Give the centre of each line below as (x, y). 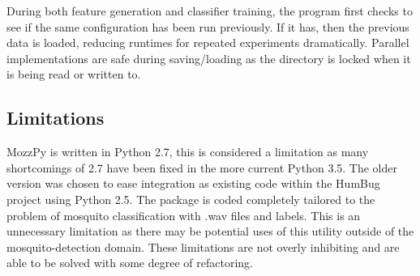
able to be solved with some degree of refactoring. (130, 263)
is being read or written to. (74, 74)
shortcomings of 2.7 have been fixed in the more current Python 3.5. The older (202, 167)
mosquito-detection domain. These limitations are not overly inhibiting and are (203, 246)
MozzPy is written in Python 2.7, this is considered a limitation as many (188, 152)
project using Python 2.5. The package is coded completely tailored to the (191, 199)
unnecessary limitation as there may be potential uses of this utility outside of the (210, 231)
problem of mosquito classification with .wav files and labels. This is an (184, 215)
